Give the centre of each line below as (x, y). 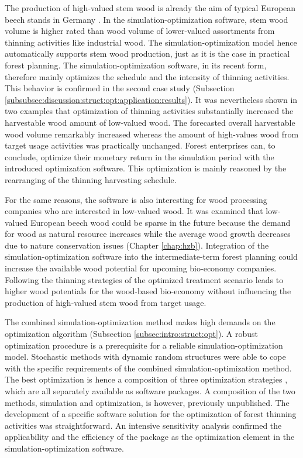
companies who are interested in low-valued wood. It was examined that (134, 211)
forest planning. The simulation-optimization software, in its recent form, (136, 65)
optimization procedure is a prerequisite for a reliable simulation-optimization (144, 345)
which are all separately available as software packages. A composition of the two (150, 391)
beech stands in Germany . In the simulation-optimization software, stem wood (147, 19)
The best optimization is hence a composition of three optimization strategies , (146, 379)
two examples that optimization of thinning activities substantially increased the (149, 111)
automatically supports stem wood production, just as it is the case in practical (147, 54)
